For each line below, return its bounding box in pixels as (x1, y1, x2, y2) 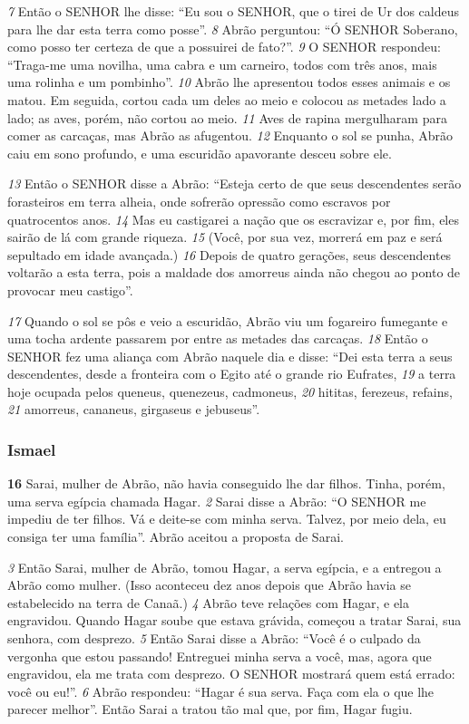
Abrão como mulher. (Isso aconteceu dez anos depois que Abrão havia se (7, 575, 411, 594)
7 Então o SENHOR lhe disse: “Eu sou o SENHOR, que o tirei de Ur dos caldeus (7, 2, 459, 20)
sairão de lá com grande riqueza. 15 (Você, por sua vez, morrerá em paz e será (7, 227, 443, 246)
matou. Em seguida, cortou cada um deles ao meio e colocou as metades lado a (7, 90, 446, 109)
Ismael (7, 438, 56, 460)
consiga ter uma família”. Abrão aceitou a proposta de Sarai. (7, 527, 344, 546)
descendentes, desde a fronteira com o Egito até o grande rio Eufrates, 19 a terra (7, 364, 456, 383)
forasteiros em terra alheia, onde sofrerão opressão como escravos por (7, 191, 391, 210)
